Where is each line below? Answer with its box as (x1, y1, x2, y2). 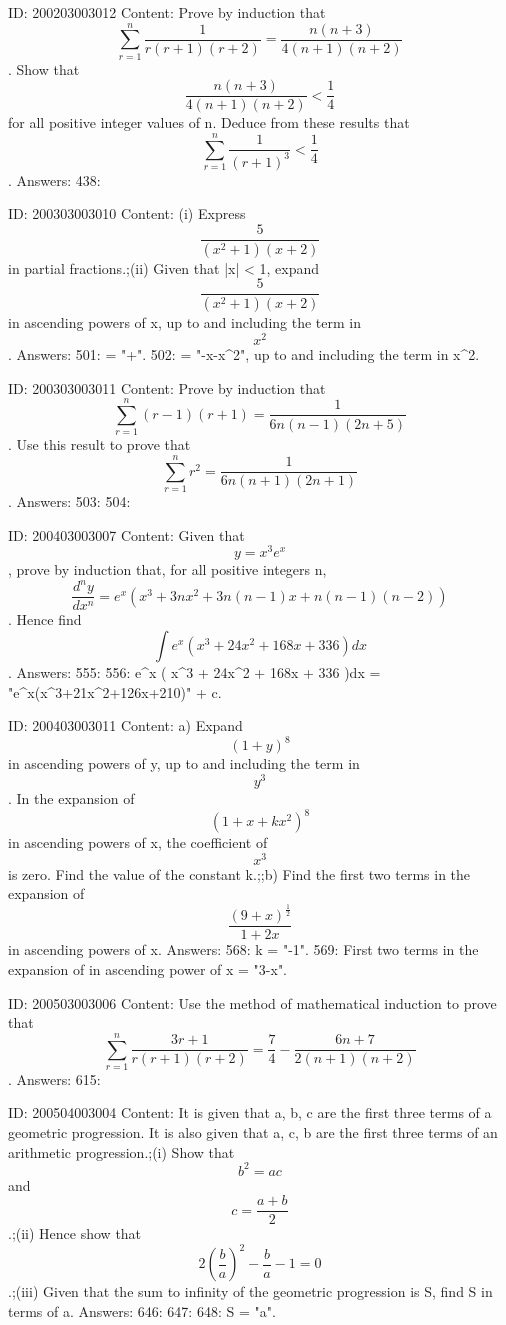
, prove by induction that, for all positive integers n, (8, 559, 327, 580)
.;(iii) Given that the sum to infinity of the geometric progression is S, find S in (8, 1281, 493, 1302)
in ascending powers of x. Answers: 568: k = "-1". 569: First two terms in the (8, 939, 479, 960)
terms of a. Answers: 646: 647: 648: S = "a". (8, 1301, 276, 1322)
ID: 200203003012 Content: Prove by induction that (8, 2, 326, 22)
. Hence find (8, 609, 82, 630)
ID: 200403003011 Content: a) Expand (8, 715, 243, 736)
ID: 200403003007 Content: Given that (8, 524, 245, 545)
